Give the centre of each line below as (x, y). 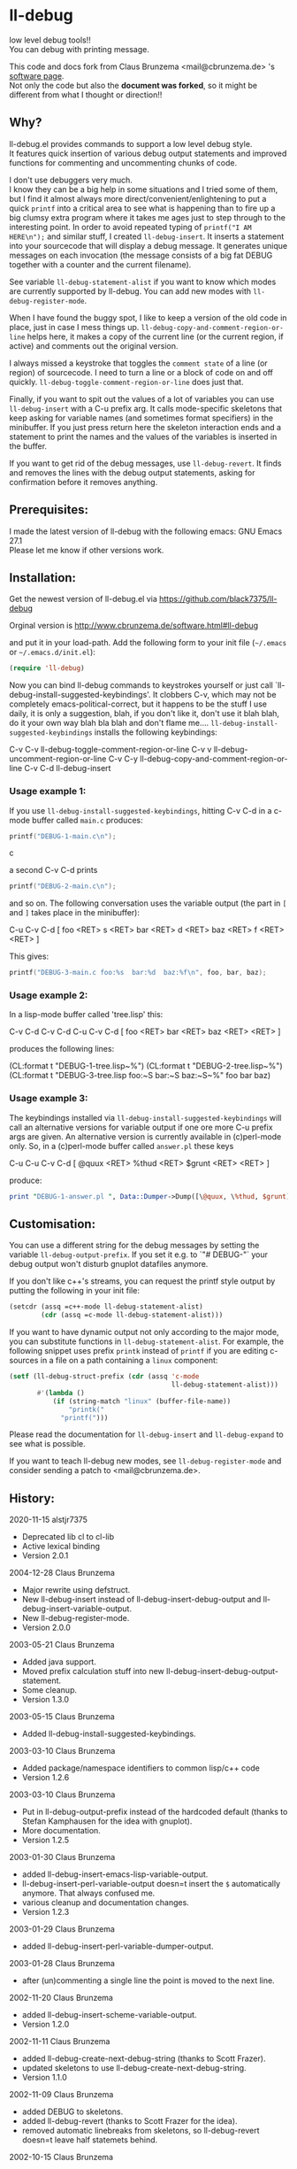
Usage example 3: (49, 1099)
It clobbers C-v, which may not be (215, 695)
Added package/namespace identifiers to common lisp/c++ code (141, 1768)
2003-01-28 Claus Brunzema (62, 1964)
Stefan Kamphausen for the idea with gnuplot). (107, 1821)
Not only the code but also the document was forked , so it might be (133, 85)
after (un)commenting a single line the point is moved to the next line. (148, 1980)
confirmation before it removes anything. (84, 482)
